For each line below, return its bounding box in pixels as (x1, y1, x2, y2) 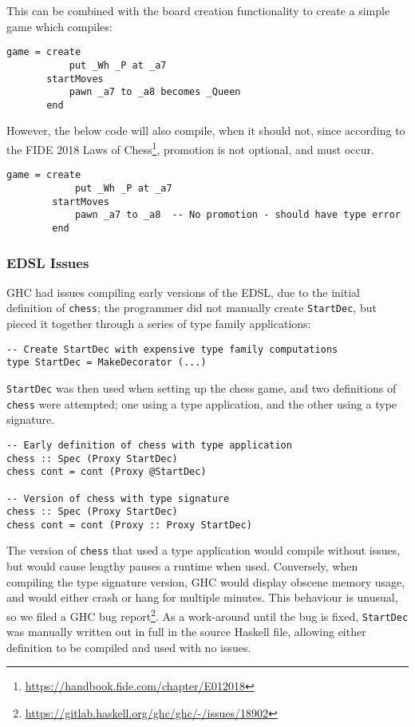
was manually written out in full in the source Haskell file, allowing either (6, 623, 366, 640)
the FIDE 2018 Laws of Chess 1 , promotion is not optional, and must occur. (6, 139, 374, 157)
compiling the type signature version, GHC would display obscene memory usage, (6, 573, 405, 590)
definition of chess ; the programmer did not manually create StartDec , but (6, 299, 377, 316)
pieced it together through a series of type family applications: (6, 315, 311, 332)
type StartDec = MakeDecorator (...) (6, 357, 207, 369)
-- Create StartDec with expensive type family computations (6, 343, 338, 355)
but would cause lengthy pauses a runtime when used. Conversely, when (6, 558, 358, 575)
